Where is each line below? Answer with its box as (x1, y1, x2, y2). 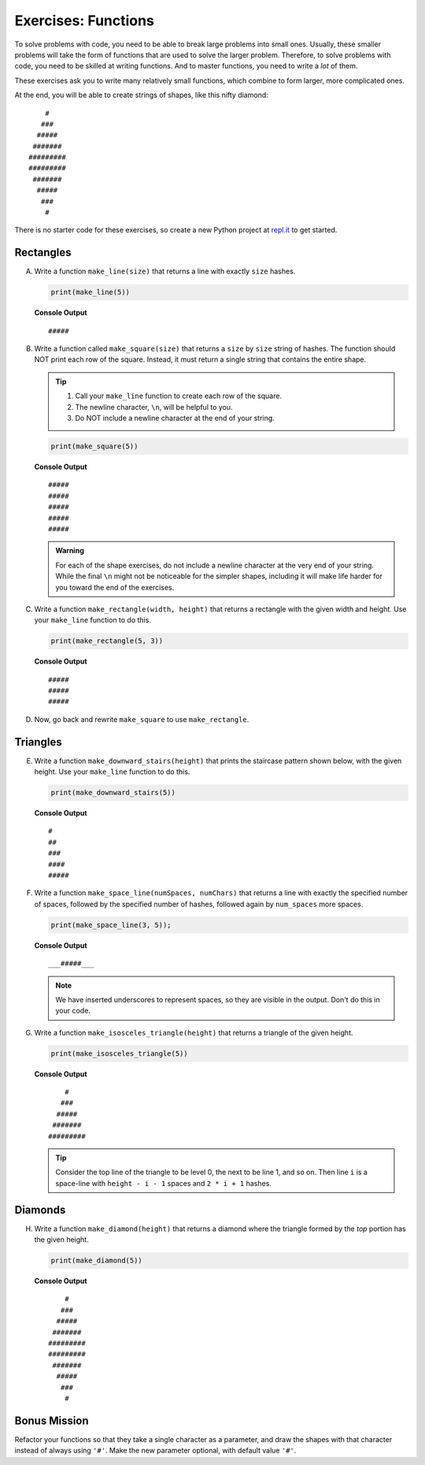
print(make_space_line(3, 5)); (50, 920, 172, 929)
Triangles (14, 735, 62, 749)
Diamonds (14, 1203, 66, 1217)
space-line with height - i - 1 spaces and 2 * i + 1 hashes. (55, 1178, 272, 1188)
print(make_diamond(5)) (50, 1256, 143, 1265)
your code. (55, 1006, 91, 1016)
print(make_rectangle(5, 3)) (50, 637, 164, 645)
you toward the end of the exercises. (55, 582, 175, 592)
